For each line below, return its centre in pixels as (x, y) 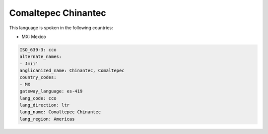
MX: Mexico (34, 37)
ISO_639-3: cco (38, 50)
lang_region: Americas (47, 119)
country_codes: (38, 77)
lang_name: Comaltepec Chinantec (60, 112)
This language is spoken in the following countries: (61, 28)
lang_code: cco (38, 98)
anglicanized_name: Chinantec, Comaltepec (72, 71)
